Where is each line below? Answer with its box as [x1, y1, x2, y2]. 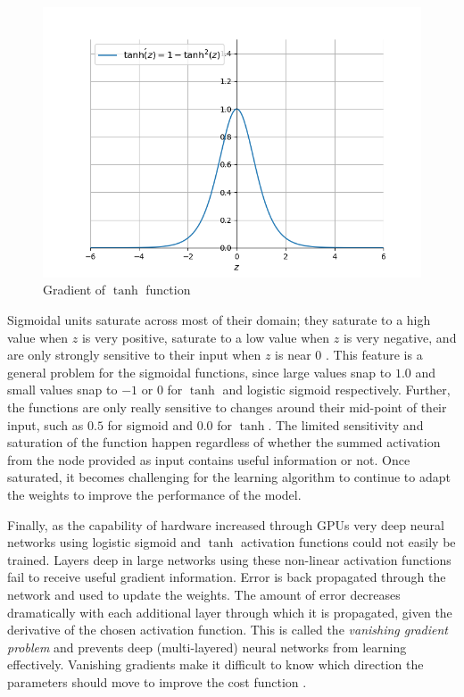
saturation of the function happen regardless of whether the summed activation [7, 433, 441, 452]
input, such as [7, 415, 84, 434]
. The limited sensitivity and [268, 415, 424, 434]
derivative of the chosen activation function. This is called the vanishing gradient [7, 620, 449, 639]
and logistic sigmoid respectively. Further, [222, 380, 451, 399]
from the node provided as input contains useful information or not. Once [7, 450, 410, 469]
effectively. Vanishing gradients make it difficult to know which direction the [7, 655, 424, 674]
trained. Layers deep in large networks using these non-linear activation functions [7, 550, 452, 568]
